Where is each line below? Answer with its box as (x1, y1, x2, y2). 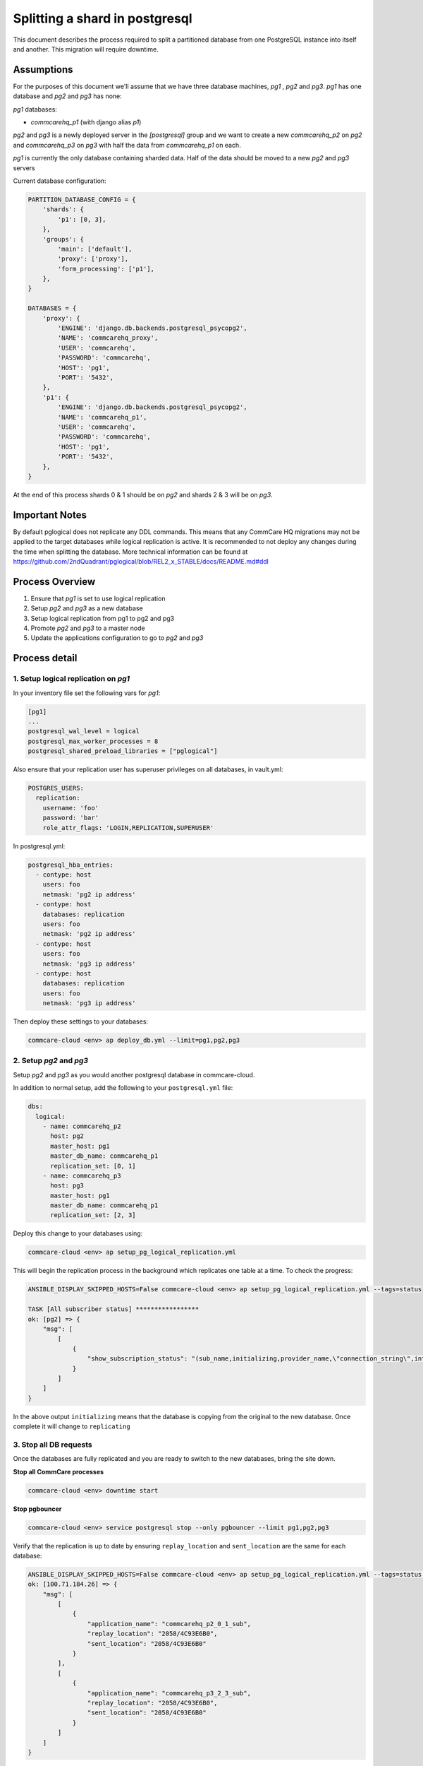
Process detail (13, 652, 78, 664)
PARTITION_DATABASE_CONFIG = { (27, 195, 137, 203)
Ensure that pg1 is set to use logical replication (30, 594, 166, 603)
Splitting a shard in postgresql (13, 11, 193, 26)
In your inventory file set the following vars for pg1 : (13, 689, 161, 697)
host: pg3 (50, 1182, 85, 1190)
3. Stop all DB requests (13, 1440, 93, 1450)
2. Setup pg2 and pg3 (13, 1056, 88, 1066)
